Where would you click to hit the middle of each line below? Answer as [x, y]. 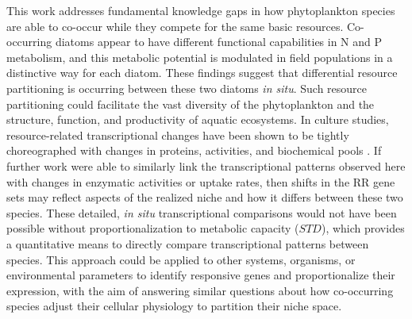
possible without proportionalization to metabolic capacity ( [153, 228]
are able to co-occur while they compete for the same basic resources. [175, 26]
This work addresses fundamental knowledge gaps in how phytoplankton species [201, 10]
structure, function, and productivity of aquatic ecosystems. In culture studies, [198, 119]
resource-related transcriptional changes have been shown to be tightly [178, 135]
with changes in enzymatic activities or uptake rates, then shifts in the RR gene [201, 181]
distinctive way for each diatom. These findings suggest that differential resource [202, 73]
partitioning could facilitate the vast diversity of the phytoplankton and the [191, 104]
